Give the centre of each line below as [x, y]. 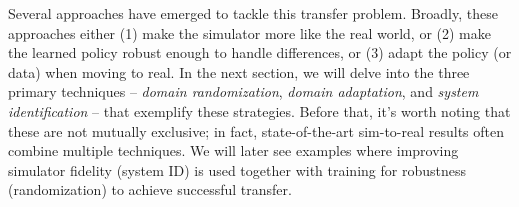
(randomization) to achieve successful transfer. [150, 189]
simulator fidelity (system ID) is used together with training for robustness [237, 169]
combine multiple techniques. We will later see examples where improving [233, 150]
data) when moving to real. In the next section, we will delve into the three [239, 71]
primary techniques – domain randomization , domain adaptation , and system [243, 91]
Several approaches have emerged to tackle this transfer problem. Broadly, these [253, 13]
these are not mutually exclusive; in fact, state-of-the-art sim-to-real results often [256, 130]
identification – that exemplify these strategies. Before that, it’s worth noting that [259, 110]
